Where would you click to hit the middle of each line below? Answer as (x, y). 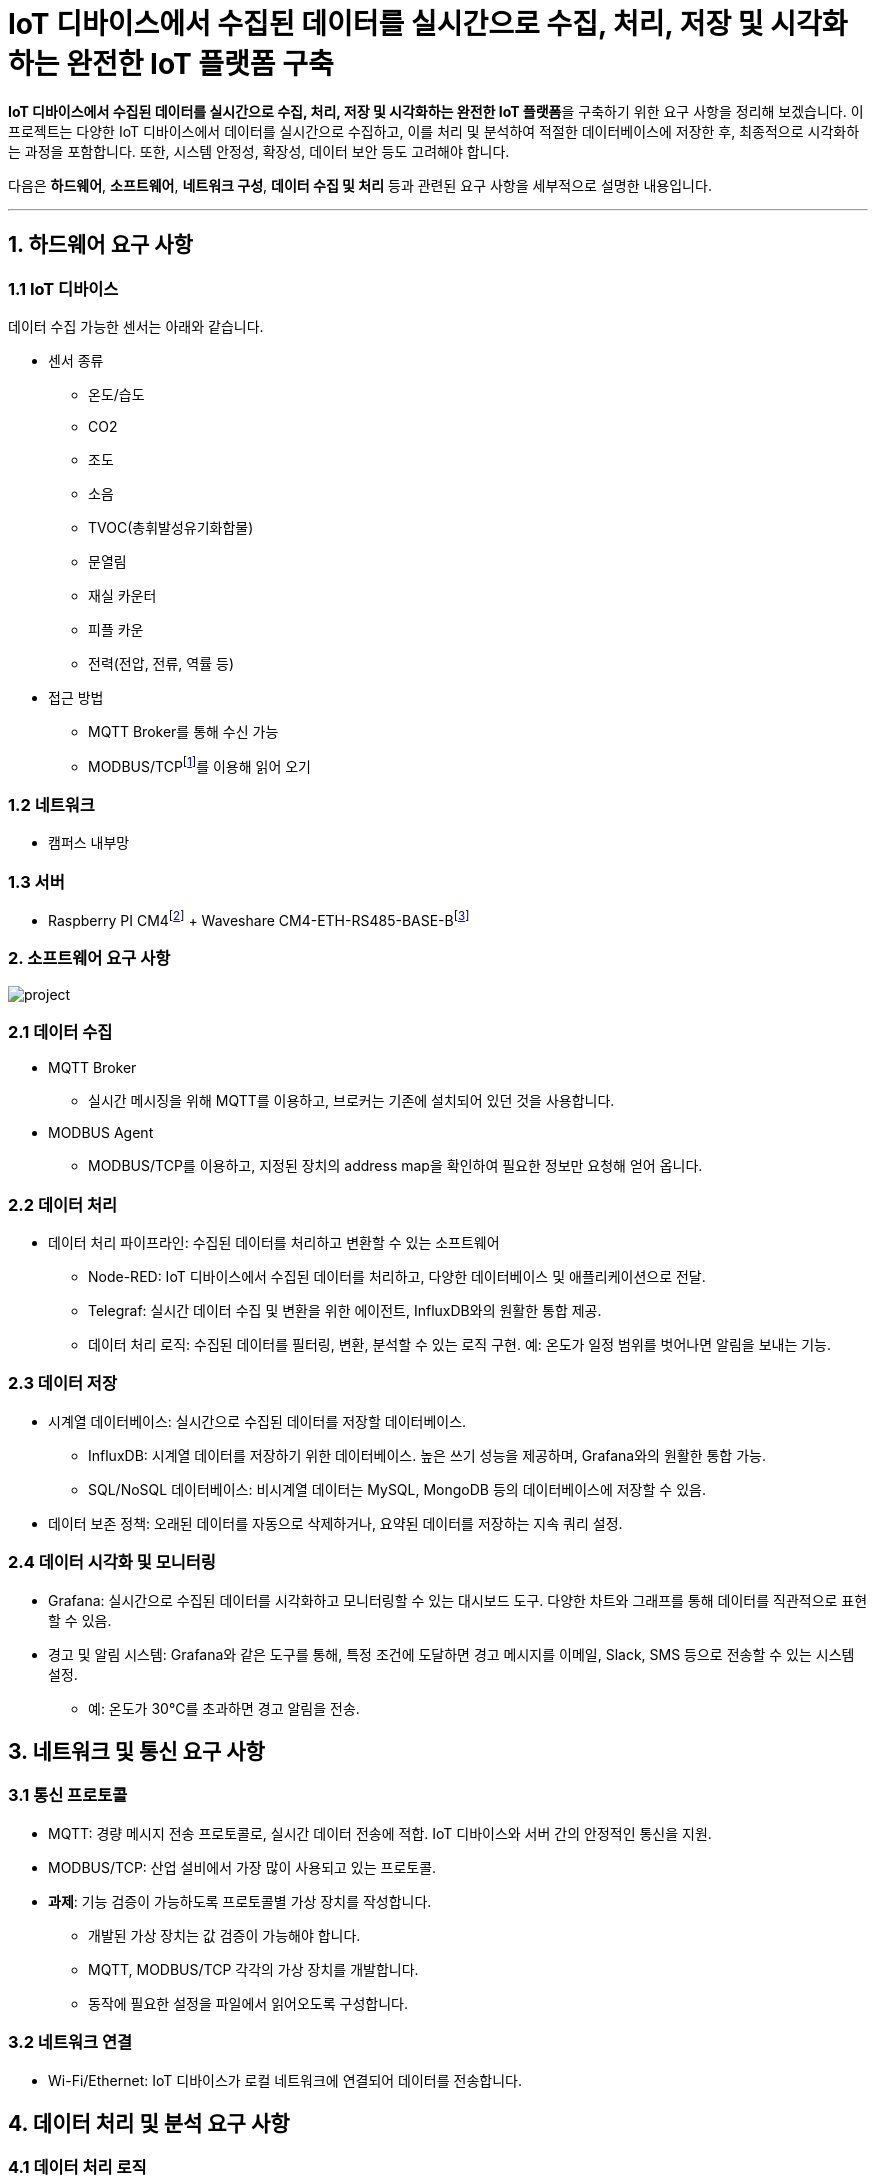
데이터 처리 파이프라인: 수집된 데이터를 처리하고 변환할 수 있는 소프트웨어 (274, 1243)
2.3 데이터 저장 (62, 1383)
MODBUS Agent (101, 1133)
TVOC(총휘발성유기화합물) (171, 527)
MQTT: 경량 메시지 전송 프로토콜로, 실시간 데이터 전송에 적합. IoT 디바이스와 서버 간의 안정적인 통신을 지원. (380, 1833)
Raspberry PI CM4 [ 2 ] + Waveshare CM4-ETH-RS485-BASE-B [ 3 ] (259, 919)
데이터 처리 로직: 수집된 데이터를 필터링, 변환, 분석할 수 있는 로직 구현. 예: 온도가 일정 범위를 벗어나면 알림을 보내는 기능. (460, 1345)
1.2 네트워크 (51, 805)
